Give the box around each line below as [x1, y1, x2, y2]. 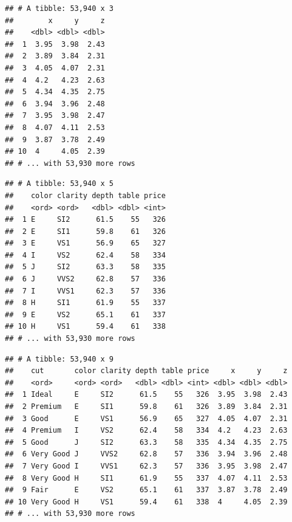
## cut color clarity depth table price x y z [5, 366, 288, 376]
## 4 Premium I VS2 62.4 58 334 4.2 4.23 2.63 [5, 426, 288, 435]
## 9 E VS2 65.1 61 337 [5, 310, 166, 319]
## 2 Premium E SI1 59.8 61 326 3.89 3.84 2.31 [5, 402, 288, 411]
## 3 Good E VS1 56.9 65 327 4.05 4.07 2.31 [5, 414, 288, 423]
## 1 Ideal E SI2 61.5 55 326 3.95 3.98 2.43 [5, 390, 288, 399]
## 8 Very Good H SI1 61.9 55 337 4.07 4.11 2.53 [5, 473, 288, 483]
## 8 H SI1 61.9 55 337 [5, 298, 166, 307]
